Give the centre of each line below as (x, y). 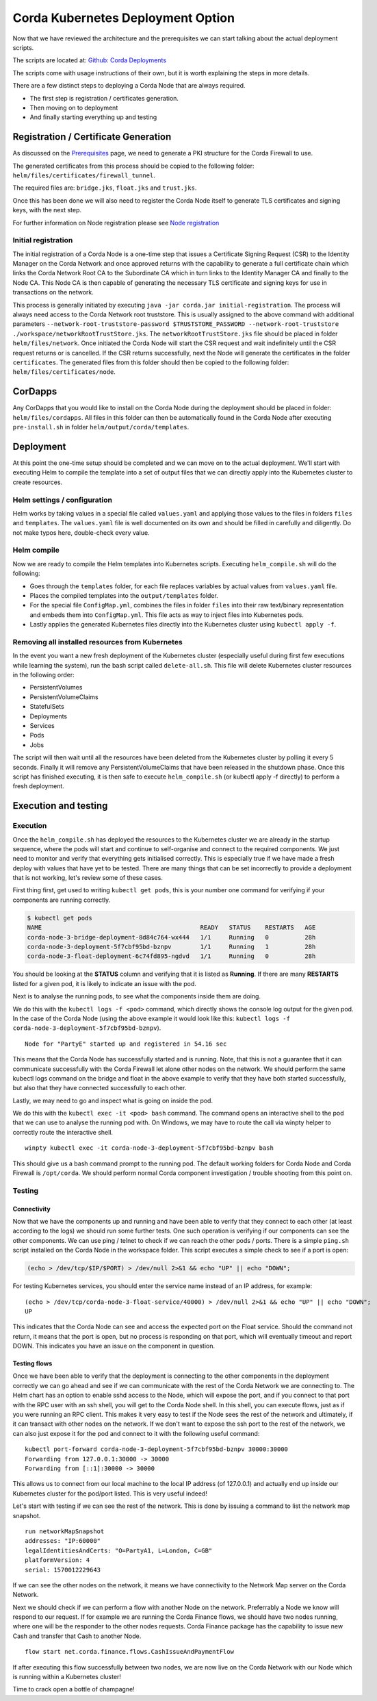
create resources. (38, 482)
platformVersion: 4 (57, 1560)
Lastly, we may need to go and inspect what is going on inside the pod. (113, 1100)
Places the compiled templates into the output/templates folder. (124, 595)
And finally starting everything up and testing (93, 117)
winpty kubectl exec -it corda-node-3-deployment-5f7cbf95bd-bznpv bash (149, 1148)
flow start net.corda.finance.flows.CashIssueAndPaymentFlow (129, 1652)
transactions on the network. (53, 292)
